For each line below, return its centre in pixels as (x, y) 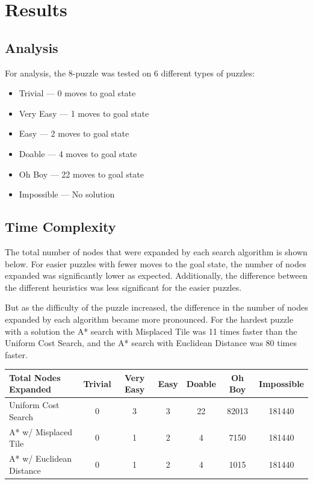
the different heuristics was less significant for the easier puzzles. (123, 287)
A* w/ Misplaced (41, 431)
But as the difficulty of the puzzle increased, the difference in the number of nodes (156, 307)
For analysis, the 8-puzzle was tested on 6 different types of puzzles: (130, 73)
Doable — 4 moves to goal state (78, 153)
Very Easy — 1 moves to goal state (84, 113)
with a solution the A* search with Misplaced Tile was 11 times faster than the (151, 331)
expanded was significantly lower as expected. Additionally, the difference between (156, 275)
